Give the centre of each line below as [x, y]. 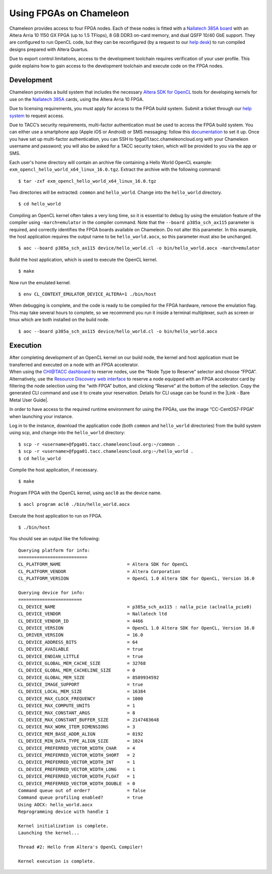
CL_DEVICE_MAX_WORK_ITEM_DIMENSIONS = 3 [77, 727]
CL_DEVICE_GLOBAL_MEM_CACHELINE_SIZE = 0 [77, 671]
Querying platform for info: [54, 550]
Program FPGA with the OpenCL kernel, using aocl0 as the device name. [85, 493]
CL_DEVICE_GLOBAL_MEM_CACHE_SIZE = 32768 [82, 663]
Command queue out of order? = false [82, 790]
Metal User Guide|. [29, 400]
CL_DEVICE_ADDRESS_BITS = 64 [78, 642]
